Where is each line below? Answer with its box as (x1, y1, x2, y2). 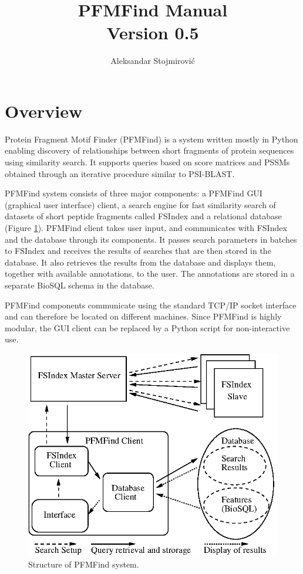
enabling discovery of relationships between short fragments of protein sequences (5, 144, 294, 157)
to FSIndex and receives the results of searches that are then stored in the (5, 244, 271, 257)
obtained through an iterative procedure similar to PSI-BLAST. (5, 167, 235, 179)
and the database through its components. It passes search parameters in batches (5, 233, 297, 245)
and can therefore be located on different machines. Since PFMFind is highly (5, 310, 282, 322)
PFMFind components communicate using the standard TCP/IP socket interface (5, 298, 297, 311)
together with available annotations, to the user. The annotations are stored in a (5, 267, 295, 280)
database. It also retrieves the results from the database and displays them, (5, 256, 276, 268)
